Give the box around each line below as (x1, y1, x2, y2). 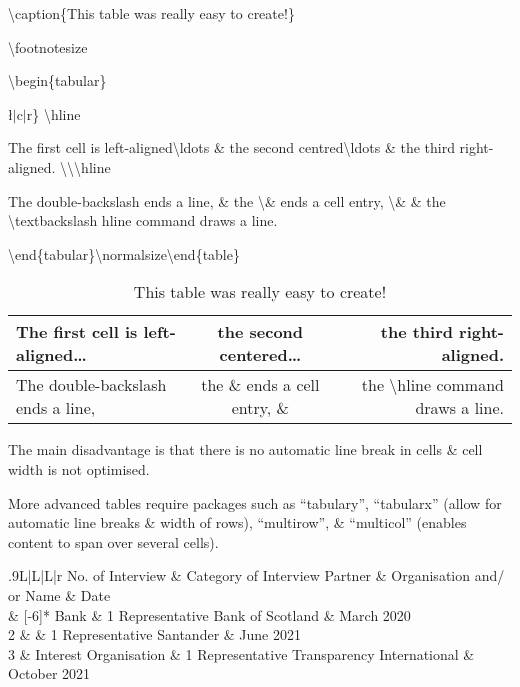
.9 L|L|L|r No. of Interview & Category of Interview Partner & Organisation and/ (8, 565, 505, 586)
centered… (219, 343, 302, 367)
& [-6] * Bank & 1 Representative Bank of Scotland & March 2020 (8, 604, 411, 625)
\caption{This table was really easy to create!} (8, 3, 295, 23)
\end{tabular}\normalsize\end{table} (8, 243, 240, 264)
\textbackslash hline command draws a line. (8, 210, 278, 231)
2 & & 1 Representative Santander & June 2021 (8, 624, 301, 645)
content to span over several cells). (8, 531, 219, 552)
